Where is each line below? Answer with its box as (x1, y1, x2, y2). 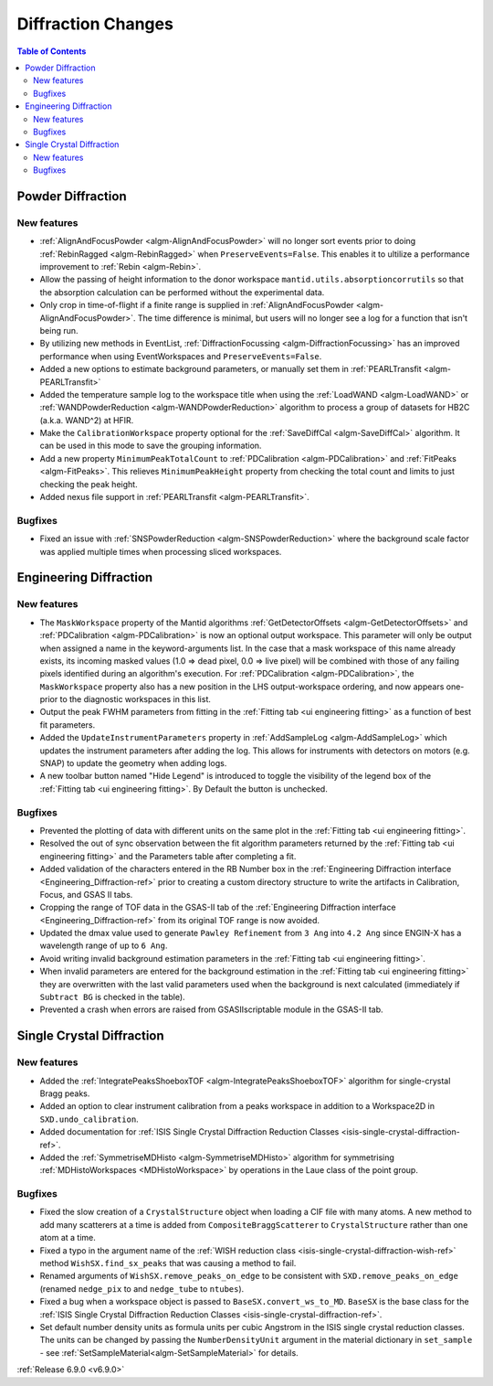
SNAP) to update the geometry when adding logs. (39, 758, 227, 769)
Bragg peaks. (39, 1088, 90, 1099)
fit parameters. (39, 719, 96, 730)
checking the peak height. (39, 478, 138, 489)
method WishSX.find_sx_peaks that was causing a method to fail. (39, 1258, 297, 1268)
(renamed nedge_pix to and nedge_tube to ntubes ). (39, 1283, 245, 1294)
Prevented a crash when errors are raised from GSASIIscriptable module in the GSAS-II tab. (39, 1004, 383, 1015)
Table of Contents (16, 46, 87, 57)
